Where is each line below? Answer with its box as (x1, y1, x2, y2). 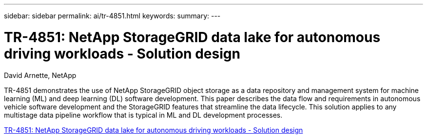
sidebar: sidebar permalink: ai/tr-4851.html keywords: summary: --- (4, 12, 221, 20)
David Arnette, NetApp (4, 71, 77, 79)
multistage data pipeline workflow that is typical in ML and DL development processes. (4, 110, 283, 119)
